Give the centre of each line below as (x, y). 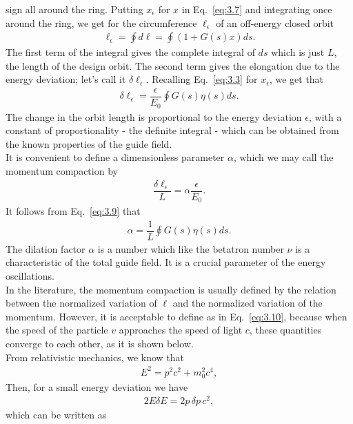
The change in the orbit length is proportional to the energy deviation (154, 116)
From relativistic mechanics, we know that (95, 357)
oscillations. (30, 275)
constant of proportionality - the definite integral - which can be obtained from (172, 130)
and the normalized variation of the (248, 303)
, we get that (296, 79)
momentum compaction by (62, 170)
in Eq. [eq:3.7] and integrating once (257, 9)
